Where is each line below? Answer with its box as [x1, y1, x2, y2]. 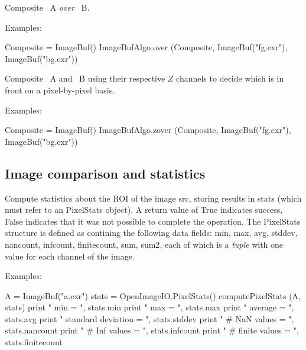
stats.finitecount [5, 336, 63, 348]
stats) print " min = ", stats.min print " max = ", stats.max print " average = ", [5, 301, 294, 313]
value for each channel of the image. [5, 249, 135, 262]
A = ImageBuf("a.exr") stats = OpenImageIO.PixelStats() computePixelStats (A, [5, 289, 301, 302]
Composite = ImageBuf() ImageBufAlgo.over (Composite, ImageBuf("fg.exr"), [5, 41, 288, 53]
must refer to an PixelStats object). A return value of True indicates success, [5, 203, 283, 216]
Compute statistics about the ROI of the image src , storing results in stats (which [5, 192, 302, 204]
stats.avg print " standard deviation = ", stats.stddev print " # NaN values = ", [5, 312, 294, 325]
